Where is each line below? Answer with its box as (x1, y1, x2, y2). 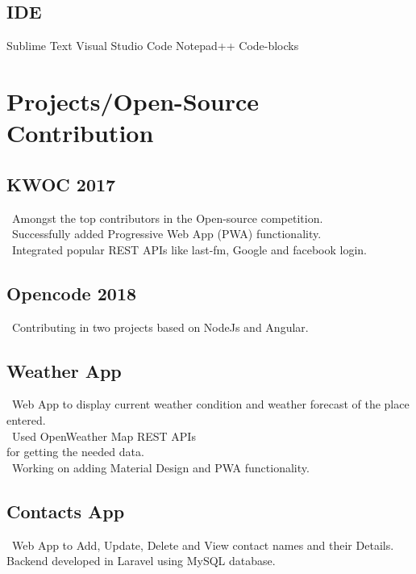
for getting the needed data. (6, 443, 144, 460)
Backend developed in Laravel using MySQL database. (6, 552, 276, 569)
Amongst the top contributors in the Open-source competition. (11, 209, 323, 226)
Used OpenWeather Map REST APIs (11, 427, 196, 444)
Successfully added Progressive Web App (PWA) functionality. (11, 225, 322, 242)
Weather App (6, 358, 122, 383)
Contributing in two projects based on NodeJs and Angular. (11, 318, 309, 335)
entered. (6, 411, 46, 428)
